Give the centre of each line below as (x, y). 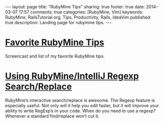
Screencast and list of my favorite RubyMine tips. (55, 56)
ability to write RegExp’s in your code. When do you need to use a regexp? (81, 111)
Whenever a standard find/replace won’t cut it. (52, 116)
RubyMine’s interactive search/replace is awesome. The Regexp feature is (80, 100)
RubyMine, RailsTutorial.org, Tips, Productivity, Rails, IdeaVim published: (78, 17)
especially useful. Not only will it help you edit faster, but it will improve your (82, 105)
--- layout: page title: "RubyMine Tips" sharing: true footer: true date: (75, 7)
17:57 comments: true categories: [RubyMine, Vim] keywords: (81, 12)
